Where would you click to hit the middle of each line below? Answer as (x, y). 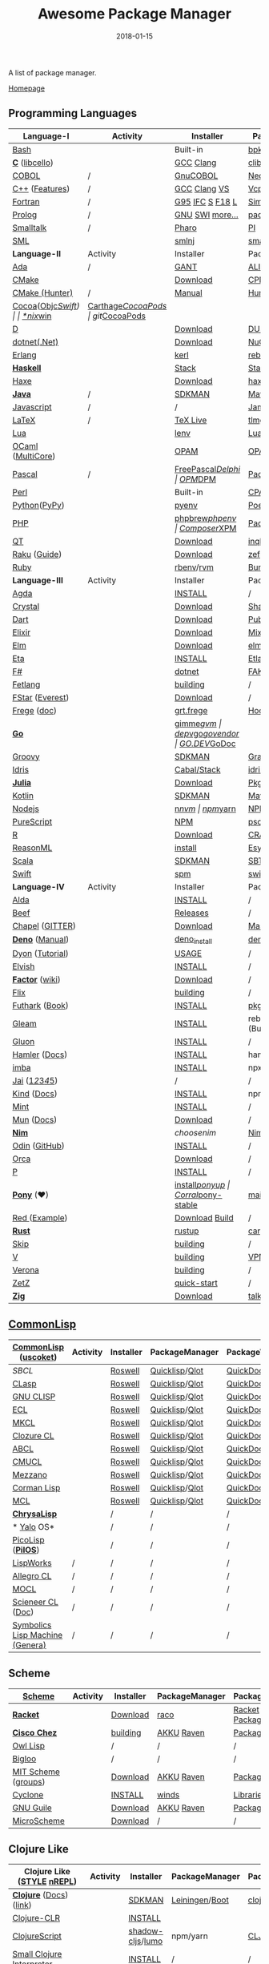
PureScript (32, 821)
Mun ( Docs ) (35, 1119)
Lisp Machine (38, 1635)
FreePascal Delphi (208, 469)
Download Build (204, 1217)
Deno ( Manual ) (41, 940)
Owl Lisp (29, 1745)
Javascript (32, 407)
